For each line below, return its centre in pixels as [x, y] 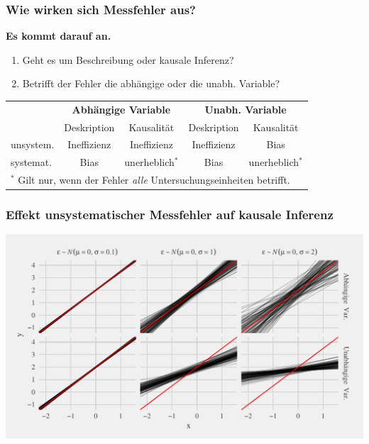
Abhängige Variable [121, 109]
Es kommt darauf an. [59, 36]
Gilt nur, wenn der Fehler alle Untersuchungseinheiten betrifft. [154, 180]
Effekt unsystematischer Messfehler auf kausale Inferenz [170, 215]
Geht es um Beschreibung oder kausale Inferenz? [128, 59]
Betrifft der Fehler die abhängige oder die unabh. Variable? [151, 83]
